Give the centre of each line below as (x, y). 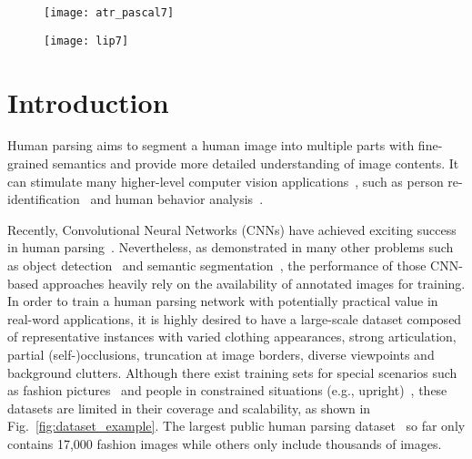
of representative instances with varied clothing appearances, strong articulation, (232, 337)
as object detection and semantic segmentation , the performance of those (217, 265)
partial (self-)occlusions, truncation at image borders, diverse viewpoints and (221, 354)
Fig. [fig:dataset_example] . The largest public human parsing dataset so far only (236, 426)
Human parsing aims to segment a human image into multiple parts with (211, 145)
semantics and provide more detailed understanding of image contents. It (256, 163)
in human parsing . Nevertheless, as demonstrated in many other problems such (231, 247)
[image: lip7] (86, 41)
